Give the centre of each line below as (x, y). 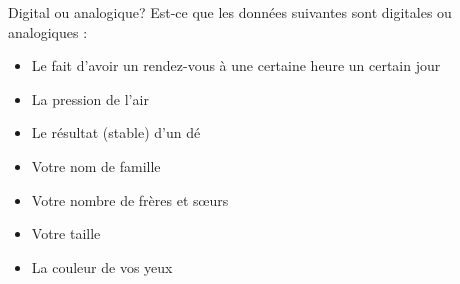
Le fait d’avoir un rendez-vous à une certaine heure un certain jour (236, 65)
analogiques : (48, 31)
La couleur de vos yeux (102, 266)
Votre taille (66, 233)
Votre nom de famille (96, 165)
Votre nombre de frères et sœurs (130, 199)
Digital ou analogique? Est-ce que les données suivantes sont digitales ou (230, 12)
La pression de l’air (90, 98)
